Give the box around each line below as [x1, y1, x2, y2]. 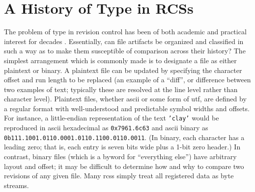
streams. [4, 180, 29, 190]
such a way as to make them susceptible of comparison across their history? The [4, 46, 246, 56]
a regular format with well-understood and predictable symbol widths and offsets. [4, 103, 250, 113]
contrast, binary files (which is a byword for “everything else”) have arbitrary [4, 151, 237, 162]
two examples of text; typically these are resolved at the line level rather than [4, 84, 238, 94]
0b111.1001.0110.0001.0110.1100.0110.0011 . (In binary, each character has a [4, 132, 245, 142]
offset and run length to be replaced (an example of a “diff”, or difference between [4, 74, 251, 85]
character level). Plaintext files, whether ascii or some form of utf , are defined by [4, 94, 247, 104]
